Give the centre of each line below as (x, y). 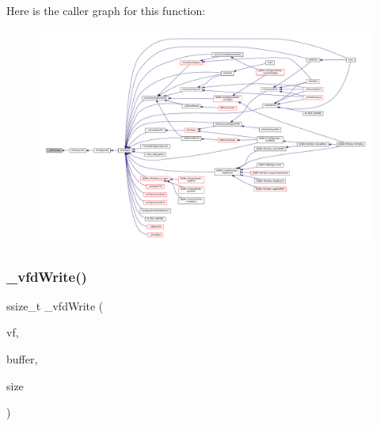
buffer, (22, 359)
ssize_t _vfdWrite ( (55, 305)
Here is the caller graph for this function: (106, 10)
